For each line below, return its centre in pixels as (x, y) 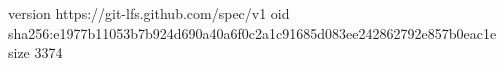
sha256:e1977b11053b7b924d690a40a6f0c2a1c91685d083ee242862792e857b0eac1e (252, 32)
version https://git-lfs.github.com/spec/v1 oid (149, 13)
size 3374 (35, 52)
